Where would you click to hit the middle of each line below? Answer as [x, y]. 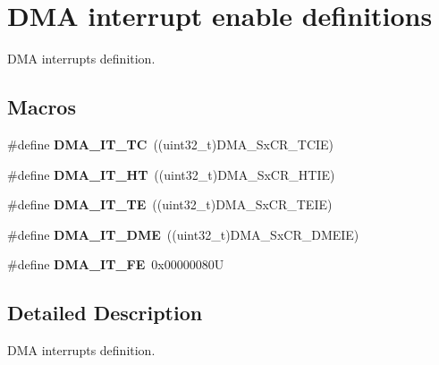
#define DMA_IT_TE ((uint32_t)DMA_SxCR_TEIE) [170, 204]
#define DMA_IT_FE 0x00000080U [116, 264]
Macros [42, 107]
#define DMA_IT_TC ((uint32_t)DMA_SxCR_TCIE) [171, 144]
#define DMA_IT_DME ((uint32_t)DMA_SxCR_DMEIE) [183, 234]
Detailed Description [105, 313]
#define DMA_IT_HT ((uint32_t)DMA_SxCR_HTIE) [171, 174]
